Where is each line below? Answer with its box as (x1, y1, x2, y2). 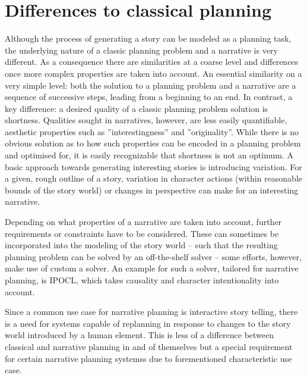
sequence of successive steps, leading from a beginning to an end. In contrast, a (5, 90, 293, 103)
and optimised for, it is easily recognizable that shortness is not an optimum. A (5, 149, 293, 161)
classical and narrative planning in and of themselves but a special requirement (5, 340, 293, 352)
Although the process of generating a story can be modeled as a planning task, (5, 32, 292, 45)
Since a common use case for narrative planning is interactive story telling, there (5, 305, 298, 318)
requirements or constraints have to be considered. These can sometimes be (5, 227, 279, 239)
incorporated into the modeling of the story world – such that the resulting (5, 239, 278, 251)
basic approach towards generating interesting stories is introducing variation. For (5, 160, 302, 173)
